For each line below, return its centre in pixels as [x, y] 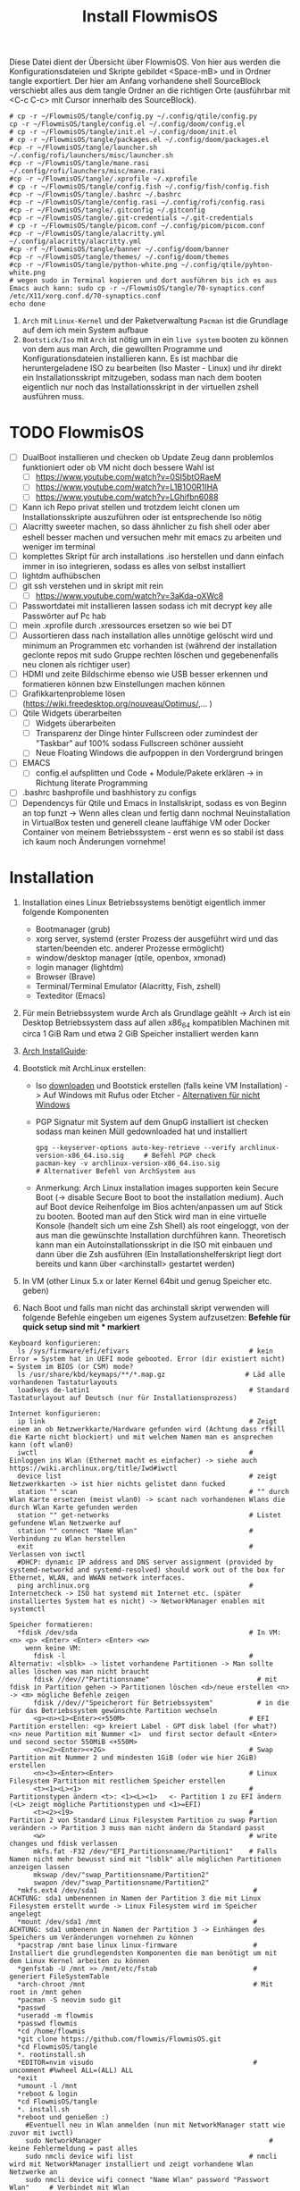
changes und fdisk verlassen [63, 1844]
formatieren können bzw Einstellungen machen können [124, 684]
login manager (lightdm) [79, 967]
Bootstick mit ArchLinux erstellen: [84, 1069]
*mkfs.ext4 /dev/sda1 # [137, 1891]
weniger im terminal [58, 546]
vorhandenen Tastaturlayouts [63, 1382]
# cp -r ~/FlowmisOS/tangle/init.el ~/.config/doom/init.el [124, 132]
